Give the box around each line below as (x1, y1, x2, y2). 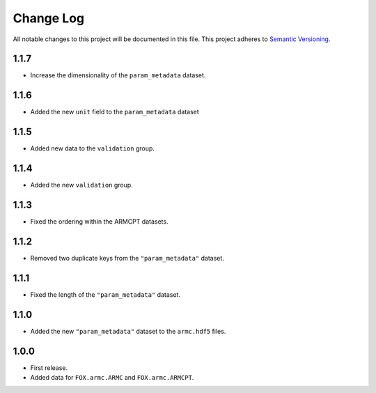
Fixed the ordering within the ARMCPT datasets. (30, 217, 169, 226)
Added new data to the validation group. (30, 144, 155, 153)
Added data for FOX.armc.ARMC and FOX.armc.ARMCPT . (30, 373, 194, 382)
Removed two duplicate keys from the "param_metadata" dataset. (30, 254, 224, 262)
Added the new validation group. (30, 181, 134, 190)
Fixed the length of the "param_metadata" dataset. (30, 290, 181, 299)
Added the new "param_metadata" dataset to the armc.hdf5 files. (30, 327, 226, 335)
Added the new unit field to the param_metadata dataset (30, 108, 200, 116)
